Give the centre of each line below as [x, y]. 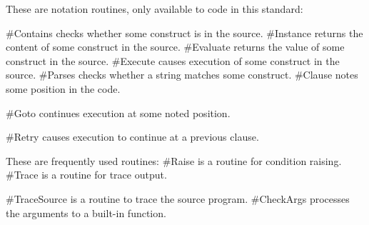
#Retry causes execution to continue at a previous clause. [132, 137]
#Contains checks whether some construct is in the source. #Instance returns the [184, 32]
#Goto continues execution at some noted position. [118, 112]
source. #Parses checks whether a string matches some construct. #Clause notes [182, 75]
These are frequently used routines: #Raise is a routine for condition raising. [174, 160]
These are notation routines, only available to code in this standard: [155, 9]
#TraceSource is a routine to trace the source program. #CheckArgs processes [178, 198]
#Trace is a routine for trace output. [86, 175]
